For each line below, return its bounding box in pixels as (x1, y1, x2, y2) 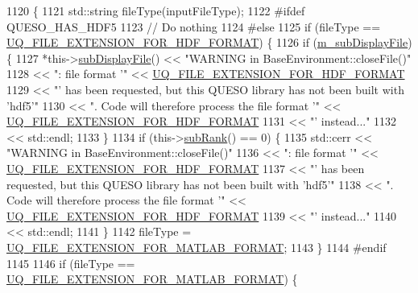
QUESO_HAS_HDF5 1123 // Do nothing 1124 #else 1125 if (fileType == (6, 18, 381, 35)
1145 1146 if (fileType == (6, 254, 135, 271)
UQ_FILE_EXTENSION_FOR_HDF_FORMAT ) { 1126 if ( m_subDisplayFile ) (6, 34, 412, 51)
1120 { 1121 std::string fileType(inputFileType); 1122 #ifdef (6, 2, 305, 19)
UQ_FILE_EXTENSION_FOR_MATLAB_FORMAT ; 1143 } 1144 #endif (6, 238, 387, 255)
